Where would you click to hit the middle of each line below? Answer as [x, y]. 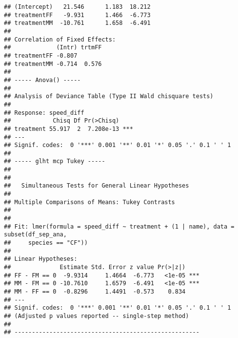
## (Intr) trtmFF [53, 48]
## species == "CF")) [46, 243]
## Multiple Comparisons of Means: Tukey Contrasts [89, 202]
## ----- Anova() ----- [42, 80]
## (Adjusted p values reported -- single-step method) [97, 316]
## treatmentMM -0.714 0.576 [53, 64]
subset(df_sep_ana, [35, 235]
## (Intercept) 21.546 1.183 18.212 [77, 7]
